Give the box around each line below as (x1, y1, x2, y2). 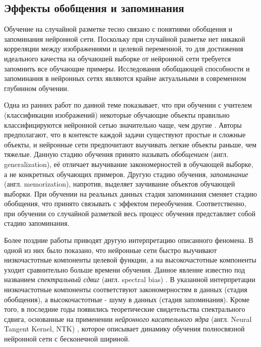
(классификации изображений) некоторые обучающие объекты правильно (4, 109, 230, 120)
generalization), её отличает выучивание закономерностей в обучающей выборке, (4, 158, 253, 169)
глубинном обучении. (4, 82, 69, 93)
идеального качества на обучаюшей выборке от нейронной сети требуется (4, 53, 231, 63)
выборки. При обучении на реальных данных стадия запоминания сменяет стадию (4, 188, 257, 199)
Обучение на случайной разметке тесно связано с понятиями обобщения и (4, 24, 233, 34)
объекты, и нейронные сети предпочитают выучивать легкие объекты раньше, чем (4, 139, 257, 149)
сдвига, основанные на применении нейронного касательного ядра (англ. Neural (4, 313, 252, 324)
